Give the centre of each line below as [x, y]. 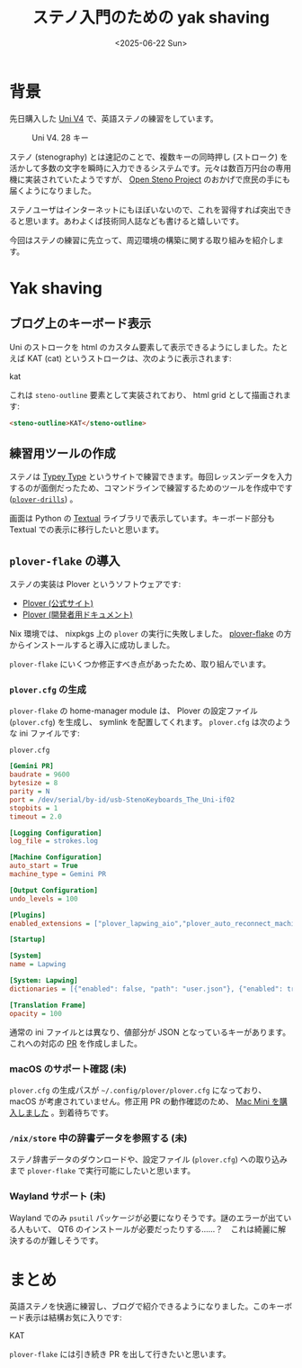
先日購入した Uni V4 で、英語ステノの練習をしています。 [114, 118]
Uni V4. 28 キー [60, 137]
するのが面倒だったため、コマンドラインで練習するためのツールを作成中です [151, 488]
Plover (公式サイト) [58, 603]
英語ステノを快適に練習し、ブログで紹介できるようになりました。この [139, 1307]
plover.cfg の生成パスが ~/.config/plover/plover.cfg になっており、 [138, 1090]
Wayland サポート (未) [58, 1196]
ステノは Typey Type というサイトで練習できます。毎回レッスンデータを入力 [151, 476]
